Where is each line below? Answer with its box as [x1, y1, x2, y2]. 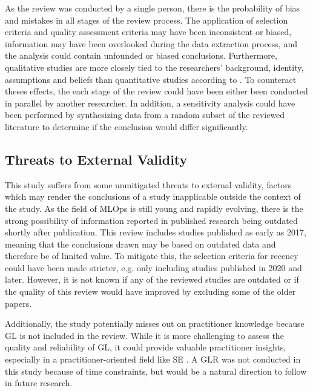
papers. [5, 297, 32, 309]
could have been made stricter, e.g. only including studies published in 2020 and [5, 261, 302, 274]
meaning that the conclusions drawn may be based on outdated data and [5, 237, 276, 250]
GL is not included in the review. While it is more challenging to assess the [5, 329, 284, 341]
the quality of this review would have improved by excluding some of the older [5, 285, 296, 298]
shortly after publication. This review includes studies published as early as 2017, [5, 226, 306, 238]
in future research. [5, 376, 73, 389]
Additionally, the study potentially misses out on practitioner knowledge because [5, 317, 305, 330]
